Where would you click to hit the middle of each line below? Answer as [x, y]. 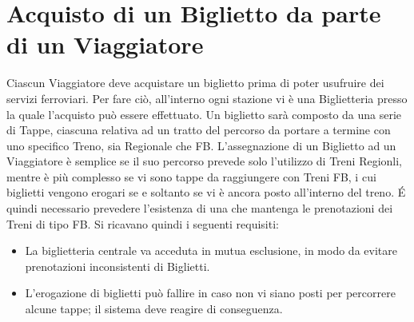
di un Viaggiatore [105, 44]
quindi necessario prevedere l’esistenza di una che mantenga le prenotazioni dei [200, 208]
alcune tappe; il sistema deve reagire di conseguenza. [154, 309]
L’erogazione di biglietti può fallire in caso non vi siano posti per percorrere [210, 293]
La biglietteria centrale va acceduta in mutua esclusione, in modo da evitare [211, 250]
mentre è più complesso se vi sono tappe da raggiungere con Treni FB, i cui [191, 176]
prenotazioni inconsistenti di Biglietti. [117, 266]
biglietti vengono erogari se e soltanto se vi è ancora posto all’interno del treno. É [206, 192]
